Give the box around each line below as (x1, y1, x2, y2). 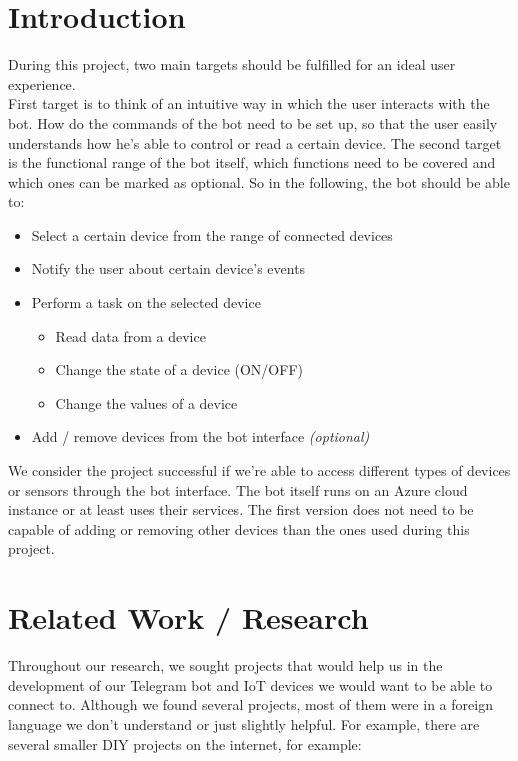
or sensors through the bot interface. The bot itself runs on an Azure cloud (8, 479, 468, 500)
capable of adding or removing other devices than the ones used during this (8, 518, 470, 539)
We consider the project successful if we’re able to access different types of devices (8, 460, 511, 481)
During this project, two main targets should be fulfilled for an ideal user (8, 54, 456, 75)
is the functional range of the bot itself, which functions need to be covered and (8, 152, 496, 173)
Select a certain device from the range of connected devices (31, 224, 393, 245)
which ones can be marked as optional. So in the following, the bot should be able (8, 171, 510, 192)
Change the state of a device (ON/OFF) (55, 359, 303, 380)
